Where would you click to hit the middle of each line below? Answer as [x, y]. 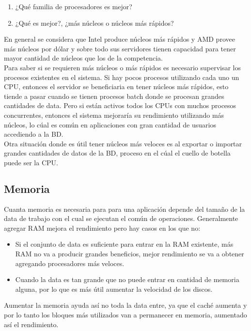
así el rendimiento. [31, 324]
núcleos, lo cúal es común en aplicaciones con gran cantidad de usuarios [110, 124]
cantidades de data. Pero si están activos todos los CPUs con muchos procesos [120, 105]
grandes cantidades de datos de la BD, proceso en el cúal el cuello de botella [117, 153]
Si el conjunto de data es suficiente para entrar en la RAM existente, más [124, 244]
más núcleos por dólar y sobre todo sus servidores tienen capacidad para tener [120, 48]
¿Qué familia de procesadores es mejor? [74, 6]
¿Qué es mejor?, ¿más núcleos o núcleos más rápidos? [94, 23]
